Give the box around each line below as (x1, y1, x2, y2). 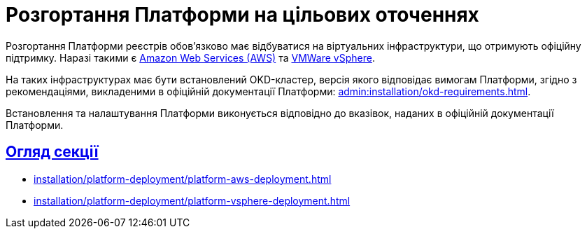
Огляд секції (6, 143, 99, 161)
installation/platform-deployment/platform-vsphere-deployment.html (34, 194, 351, 207)
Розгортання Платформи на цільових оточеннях (6, 3, 479, 27)
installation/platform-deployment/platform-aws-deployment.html (34, 172, 332, 185)
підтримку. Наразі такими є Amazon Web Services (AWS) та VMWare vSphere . (6, 51, 375, 64)
